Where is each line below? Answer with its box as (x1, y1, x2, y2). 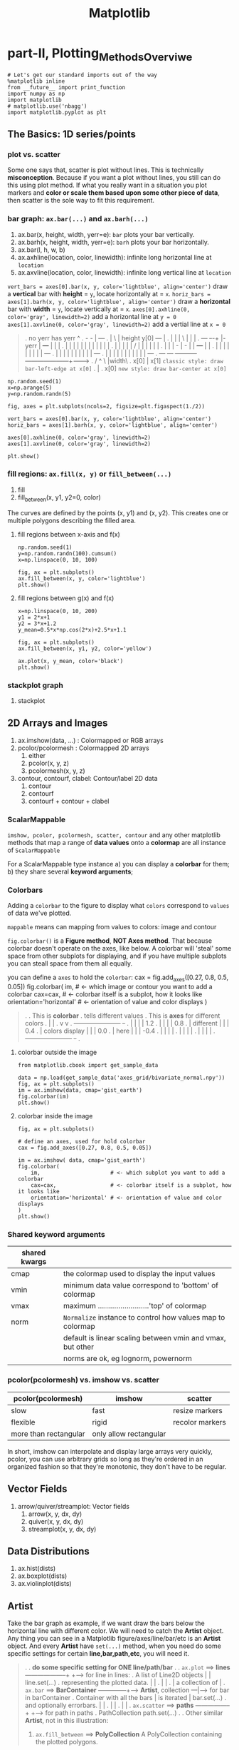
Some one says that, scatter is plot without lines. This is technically (7, 166, 204, 174)
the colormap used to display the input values (63, 1269, 216, 1279)
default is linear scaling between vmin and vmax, (63, 1333, 226, 1343)
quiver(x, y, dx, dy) (28, 1517, 84, 1525)
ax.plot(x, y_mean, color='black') (17, 657, 124, 664)
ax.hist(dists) (17, 1564, 56, 1573)
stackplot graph (7, 680, 64, 690)
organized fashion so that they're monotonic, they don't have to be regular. (7, 1462, 227, 1471)
